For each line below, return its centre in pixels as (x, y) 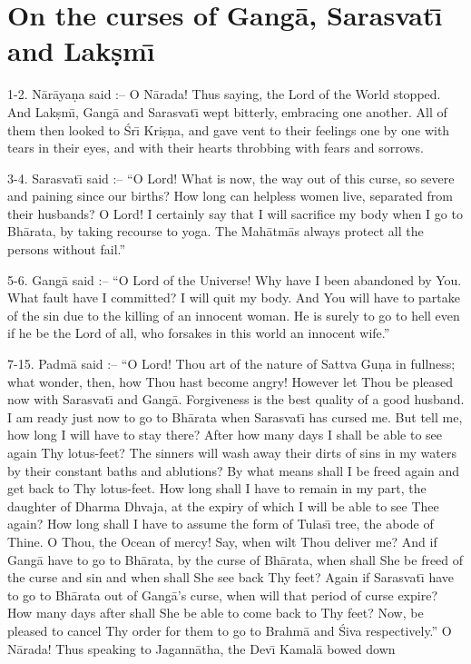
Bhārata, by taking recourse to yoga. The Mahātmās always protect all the (216, 231)
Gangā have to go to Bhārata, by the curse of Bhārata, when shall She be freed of (235, 559)
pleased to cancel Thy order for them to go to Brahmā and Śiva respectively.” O (230, 630)
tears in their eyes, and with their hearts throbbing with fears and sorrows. (216, 148)
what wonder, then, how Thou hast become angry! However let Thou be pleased (231, 381)
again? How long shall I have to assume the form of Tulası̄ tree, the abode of (221, 524)
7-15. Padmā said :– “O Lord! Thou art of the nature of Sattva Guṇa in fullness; (231, 364)
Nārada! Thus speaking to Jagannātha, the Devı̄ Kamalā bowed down (201, 648)
